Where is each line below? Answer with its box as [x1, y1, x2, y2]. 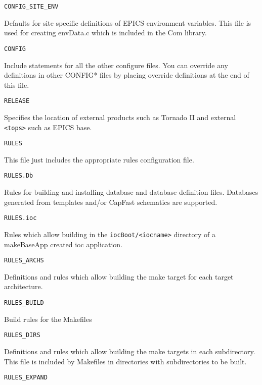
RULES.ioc [4, 214, 37, 222]
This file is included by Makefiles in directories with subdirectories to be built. [4, 356, 247, 366]
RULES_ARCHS [4, 257, 44, 264]
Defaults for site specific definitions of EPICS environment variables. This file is [4, 17, 251, 28]
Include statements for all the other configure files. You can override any [4, 60, 228, 70]
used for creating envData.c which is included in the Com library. [4, 27, 207, 38]
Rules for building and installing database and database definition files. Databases [4, 187, 258, 197]
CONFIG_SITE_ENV [4, 3, 59, 10]
